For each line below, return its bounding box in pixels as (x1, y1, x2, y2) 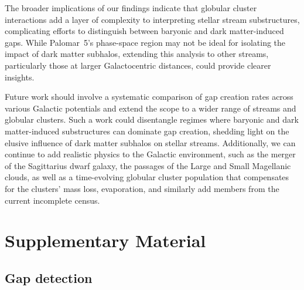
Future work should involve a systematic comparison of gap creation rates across (5, 90, 293, 103)
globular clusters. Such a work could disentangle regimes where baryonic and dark (5, 113, 299, 126)
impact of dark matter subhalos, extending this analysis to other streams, (5, 48, 269, 60)
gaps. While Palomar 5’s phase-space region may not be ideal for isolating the (5, 36, 286, 48)
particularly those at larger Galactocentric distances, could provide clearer (5, 59, 271, 71)
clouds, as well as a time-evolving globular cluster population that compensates (5, 171, 289, 183)
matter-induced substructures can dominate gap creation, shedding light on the (5, 124, 289, 137)
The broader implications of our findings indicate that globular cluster (5, 2, 257, 14)
